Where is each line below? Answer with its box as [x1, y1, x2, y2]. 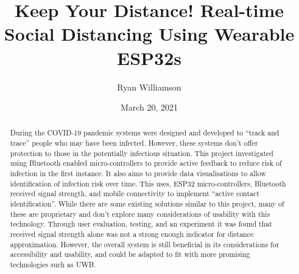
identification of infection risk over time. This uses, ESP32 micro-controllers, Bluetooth [10, 178, 286, 188]
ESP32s [117, 45, 181, 70]
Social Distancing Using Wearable [4, 21, 295, 46]
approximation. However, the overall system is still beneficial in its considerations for [10, 239, 280, 249]
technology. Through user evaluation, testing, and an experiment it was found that [10, 219, 272, 229]
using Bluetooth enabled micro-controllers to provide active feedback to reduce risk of [10, 158, 282, 168]
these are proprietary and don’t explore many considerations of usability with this [10, 208, 270, 219]
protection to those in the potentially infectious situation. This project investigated [10, 148, 273, 158]
